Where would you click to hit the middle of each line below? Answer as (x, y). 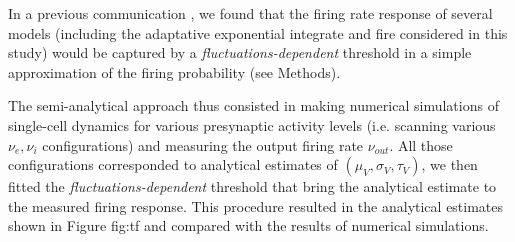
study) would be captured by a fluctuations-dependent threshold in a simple (240, 52)
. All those (421, 144)
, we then (449, 164)
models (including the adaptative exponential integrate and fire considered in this (258, 32)
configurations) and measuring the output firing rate (203, 144)
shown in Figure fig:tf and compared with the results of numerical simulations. (248, 225)
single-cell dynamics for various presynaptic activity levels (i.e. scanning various (252, 124)
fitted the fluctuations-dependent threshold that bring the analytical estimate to (252, 186)
